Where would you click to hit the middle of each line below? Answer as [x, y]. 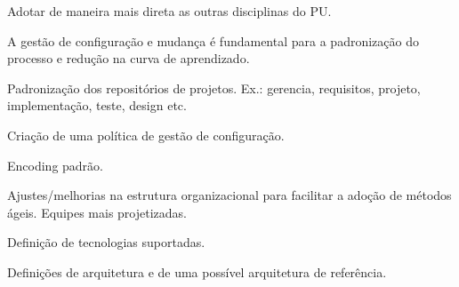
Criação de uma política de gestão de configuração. [146, 135]
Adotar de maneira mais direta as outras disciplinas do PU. [169, 11]
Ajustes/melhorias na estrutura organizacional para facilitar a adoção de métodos [229, 195]
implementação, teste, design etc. [97, 105]
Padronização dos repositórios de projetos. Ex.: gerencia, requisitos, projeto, [214, 88]
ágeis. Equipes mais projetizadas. [97, 212]
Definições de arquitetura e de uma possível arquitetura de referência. [197, 271]
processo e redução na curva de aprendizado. [129, 58]
